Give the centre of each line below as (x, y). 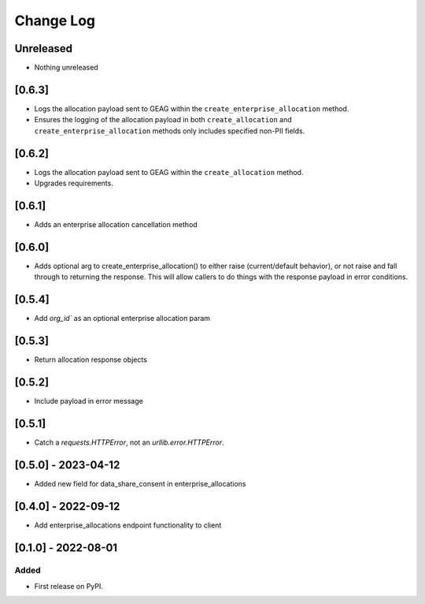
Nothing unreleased (66, 68)
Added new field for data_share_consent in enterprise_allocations (140, 483)
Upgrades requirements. (74, 183)
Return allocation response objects (91, 360)
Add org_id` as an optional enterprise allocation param (122, 319)
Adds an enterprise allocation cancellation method (116, 224)
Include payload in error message (89, 401)
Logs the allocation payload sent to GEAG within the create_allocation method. (169, 172)
